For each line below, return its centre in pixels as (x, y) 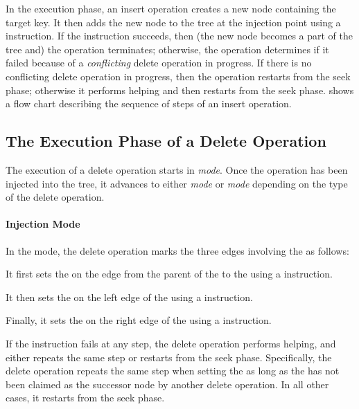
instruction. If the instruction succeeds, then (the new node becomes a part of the (179, 36)
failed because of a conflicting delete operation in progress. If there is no (159, 63)
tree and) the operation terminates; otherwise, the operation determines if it (167, 49)
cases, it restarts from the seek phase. (85, 398)
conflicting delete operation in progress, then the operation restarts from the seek (178, 76)
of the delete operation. (55, 197)
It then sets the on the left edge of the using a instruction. (129, 297)
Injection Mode (43, 224)
